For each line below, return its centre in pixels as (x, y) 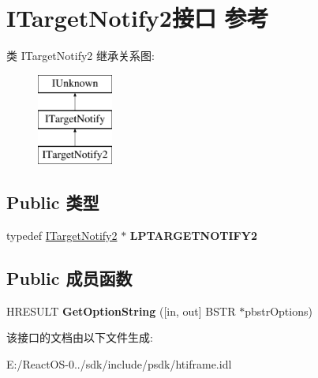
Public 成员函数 (69, 277)
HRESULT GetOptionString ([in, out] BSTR (121, 311)
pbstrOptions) (279, 311)
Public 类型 (53, 202)
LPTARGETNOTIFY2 (193, 235)
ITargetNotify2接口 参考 (138, 18)
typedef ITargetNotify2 (62, 235)
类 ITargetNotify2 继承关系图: (80, 56)
